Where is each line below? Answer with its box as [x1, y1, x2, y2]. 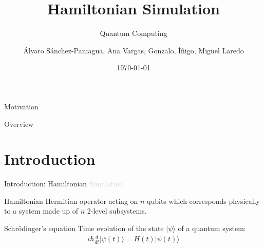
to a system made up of [4, 205, 79, 216]
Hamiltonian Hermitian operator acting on [4, 195, 138, 206]
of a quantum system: [178, 223, 246, 233]
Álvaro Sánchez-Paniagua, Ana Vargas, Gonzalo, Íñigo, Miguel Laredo [23, 45, 244, 55]
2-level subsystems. [87, 205, 147, 216]
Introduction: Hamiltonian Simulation [4, 178, 123, 189]
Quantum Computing [100, 28, 167, 39]
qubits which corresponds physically [147, 195, 260, 206]
